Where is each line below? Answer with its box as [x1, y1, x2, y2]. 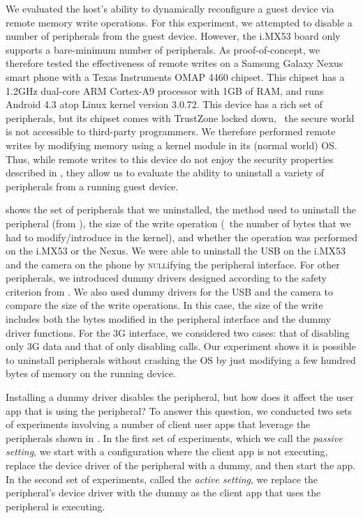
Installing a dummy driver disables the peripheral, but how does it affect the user [6, 390, 354, 404]
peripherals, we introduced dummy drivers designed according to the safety [6, 271, 327, 285]
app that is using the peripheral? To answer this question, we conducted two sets [6, 403, 353, 418]
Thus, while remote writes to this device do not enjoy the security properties [6, 151, 334, 166]
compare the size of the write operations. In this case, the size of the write [6, 298, 323, 312]
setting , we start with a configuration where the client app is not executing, [6, 444, 328, 459]
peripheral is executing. [6, 498, 105, 513]
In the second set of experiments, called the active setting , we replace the [6, 471, 318, 486]
